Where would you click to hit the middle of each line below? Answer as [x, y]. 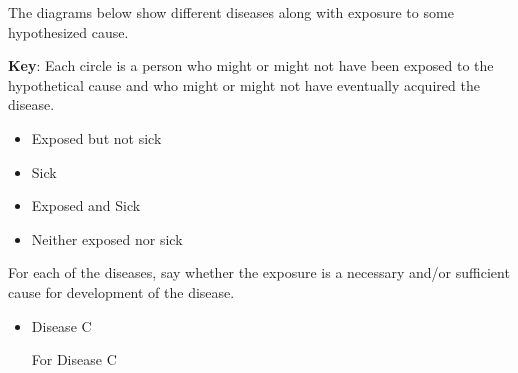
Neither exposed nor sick [107, 238]
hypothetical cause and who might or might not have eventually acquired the [244, 84]
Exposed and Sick [86, 205]
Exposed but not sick [96, 137]
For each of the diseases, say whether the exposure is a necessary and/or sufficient [259, 272]
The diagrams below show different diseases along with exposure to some [231, 12]
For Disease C [74, 359]
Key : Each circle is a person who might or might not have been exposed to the [251, 65]
